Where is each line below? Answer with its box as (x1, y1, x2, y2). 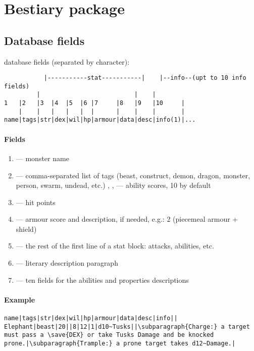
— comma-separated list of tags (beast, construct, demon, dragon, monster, (16, 170, 250, 180)
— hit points (16, 196, 56, 207)
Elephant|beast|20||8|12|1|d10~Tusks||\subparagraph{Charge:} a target (4, 323, 250, 330)
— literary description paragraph (16, 258, 118, 268)
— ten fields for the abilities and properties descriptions (16, 274, 189, 285)
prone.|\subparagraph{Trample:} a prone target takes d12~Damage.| (4, 340, 236, 347)
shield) (16, 223, 37, 234)
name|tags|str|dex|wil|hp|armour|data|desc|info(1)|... (4, 116, 196, 124)
